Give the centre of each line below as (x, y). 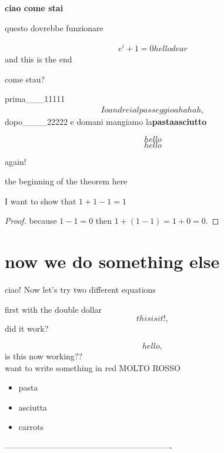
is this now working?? (44, 356)
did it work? (27, 328)
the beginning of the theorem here (66, 181)
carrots (31, 427)
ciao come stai (34, 8)
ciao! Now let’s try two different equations (80, 290)
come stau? (25, 79)
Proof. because (31, 221)
